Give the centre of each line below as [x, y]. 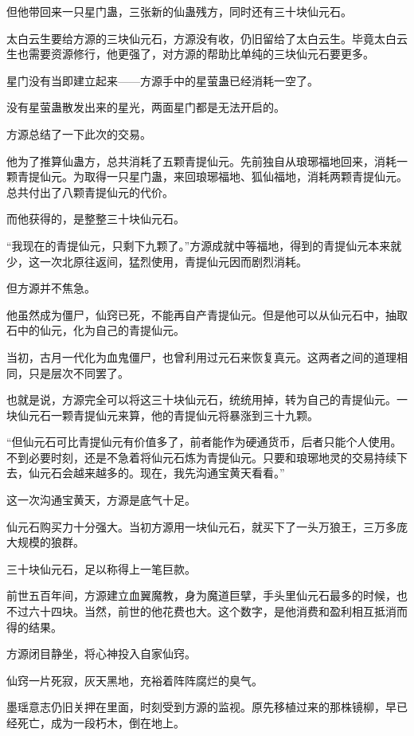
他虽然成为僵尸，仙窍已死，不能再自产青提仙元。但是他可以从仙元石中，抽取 [207, 314]
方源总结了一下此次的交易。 [79, 133]
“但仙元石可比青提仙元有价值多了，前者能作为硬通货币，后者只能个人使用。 [204, 442]
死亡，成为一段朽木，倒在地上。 [101, 722]
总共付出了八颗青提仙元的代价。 [90, 192]
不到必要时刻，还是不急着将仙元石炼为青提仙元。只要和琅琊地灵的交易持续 [201, 457]
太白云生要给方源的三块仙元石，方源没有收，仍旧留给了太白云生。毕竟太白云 [207, 38]
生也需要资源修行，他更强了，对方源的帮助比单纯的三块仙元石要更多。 [190, 54]
